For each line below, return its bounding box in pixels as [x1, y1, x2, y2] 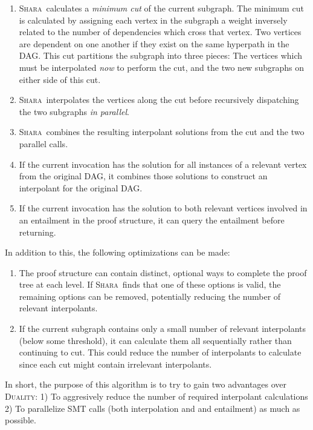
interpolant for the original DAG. [19, 181, 143, 194]
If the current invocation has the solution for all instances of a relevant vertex [19, 157, 307, 170]
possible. [5, 414, 36, 426]
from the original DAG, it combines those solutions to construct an [19, 170, 268, 182]
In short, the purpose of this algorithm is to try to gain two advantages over [5, 378, 287, 391]
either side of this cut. [19, 73, 101, 85]
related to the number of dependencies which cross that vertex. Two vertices [19, 25, 302, 38]
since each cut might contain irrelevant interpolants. [19, 357, 212, 370]
